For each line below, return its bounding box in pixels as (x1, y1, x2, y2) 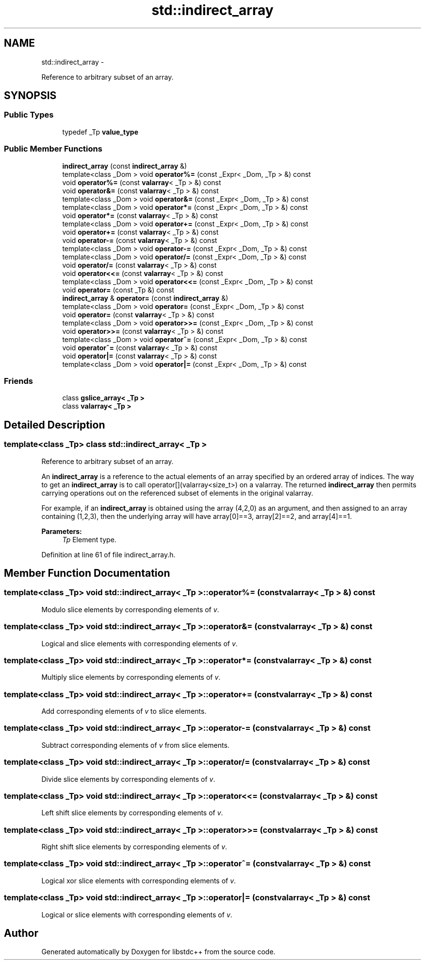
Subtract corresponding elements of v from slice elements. (41, 740, 229, 749)
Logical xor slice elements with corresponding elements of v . (41, 876, 236, 885)
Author (4, 927, 38, 939)
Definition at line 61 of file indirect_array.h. (41, 550, 176, 559)
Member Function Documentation (4, 567, 170, 579)
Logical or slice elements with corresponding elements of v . (41, 910, 232, 919)
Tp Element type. (62, 535, 116, 544)
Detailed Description (4, 418, 105, 431)
